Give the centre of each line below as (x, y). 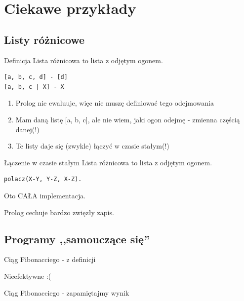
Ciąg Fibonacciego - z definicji (50, 259)
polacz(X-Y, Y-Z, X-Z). (43, 179)
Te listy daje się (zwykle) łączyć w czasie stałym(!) (92, 146)
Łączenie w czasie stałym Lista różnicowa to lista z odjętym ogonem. (108, 162)
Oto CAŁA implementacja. (45, 195)
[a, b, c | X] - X (34, 87)
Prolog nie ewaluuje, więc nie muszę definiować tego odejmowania (115, 103)
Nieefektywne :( (28, 276)
